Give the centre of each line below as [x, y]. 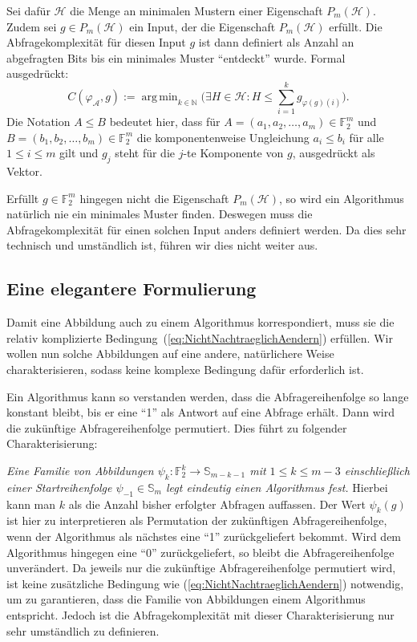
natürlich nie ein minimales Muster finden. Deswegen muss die [160, 214]
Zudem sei [32, 26]
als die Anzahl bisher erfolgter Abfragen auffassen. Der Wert [217, 504]
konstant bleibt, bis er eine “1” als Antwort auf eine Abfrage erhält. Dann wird [201, 412]
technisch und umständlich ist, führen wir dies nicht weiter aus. [162, 245]
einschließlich [377, 470]
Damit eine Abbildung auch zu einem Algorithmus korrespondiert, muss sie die [200, 322]
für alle [366, 137]
